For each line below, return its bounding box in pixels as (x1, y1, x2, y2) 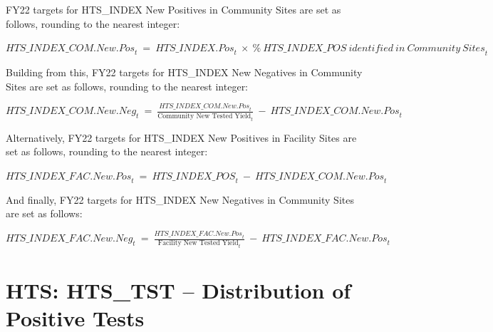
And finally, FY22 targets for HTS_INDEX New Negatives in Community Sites (6, 192, 354, 207)
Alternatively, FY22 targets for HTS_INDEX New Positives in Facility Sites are (6, 130, 357, 145)
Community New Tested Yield (157, 112, 251, 120)
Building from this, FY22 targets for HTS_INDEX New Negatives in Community (6, 64, 363, 79)
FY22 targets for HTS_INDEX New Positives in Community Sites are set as (6, 2, 341, 16)
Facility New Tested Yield (157, 239, 239, 247)
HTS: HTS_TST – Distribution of (6, 275, 351, 304)
